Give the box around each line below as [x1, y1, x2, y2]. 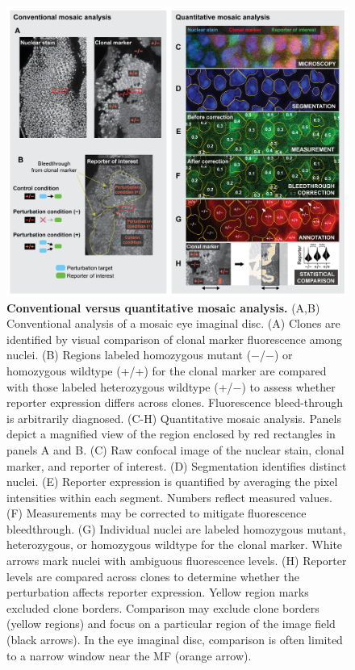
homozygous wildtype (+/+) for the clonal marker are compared [6, 362, 327, 379]
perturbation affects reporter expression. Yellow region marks [6, 584, 309, 601]
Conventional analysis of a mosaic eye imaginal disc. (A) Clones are [6, 315, 340, 332]
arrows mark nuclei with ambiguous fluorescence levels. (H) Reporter [6, 552, 347, 569]
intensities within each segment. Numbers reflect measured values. [6, 488, 332, 505]
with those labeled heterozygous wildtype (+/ [6, 378, 233, 395]
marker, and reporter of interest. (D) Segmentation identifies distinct [6, 457, 347, 474]
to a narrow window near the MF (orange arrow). [6, 647, 252, 664]
